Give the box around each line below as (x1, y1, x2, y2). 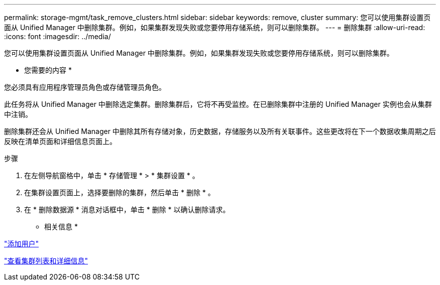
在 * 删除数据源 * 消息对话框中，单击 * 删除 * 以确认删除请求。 (24, 205, 230, 214)
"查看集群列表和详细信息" (4, 256, 88, 265)
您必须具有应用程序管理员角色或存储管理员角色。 (4, 83, 166, 91)
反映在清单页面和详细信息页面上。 (4, 137, 117, 146)
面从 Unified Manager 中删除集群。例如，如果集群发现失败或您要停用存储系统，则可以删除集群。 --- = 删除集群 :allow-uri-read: (4, 23, 425, 32)
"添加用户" (4, 239, 39, 248)
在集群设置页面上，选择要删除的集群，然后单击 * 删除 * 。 (24, 188, 215, 197)
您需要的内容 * (24, 66, 72, 74)
